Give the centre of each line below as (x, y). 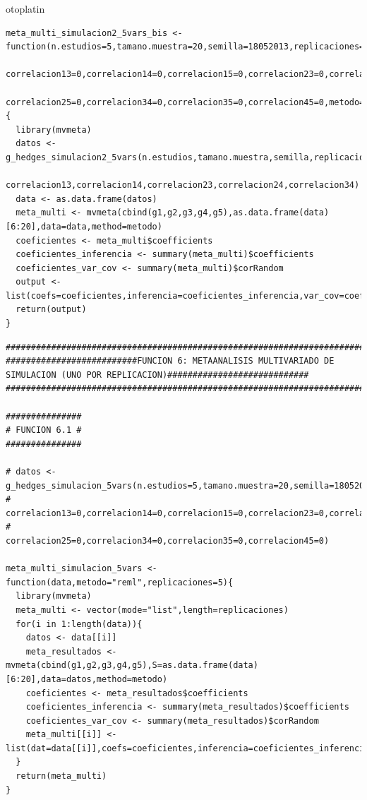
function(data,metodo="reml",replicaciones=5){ (120, 582)
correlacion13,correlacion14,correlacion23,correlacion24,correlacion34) (183, 185)
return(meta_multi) (61, 776)
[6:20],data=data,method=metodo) (84, 226)
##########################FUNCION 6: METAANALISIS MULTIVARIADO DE (170, 361)
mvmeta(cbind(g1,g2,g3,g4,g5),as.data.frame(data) (208, 213)
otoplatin (25, 8)
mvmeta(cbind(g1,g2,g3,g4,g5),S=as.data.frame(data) (132, 665)
